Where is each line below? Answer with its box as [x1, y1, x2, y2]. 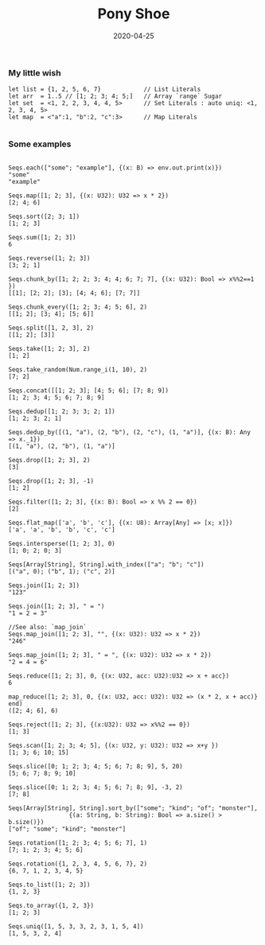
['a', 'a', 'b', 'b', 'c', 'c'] [8, 526, 115, 534]
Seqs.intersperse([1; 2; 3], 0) [8, 539, 115, 547]
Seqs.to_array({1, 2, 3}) [8, 901, 94, 909]
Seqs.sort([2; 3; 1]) [8, 212, 80, 220]
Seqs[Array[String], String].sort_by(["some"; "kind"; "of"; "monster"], [8, 804, 259, 812]
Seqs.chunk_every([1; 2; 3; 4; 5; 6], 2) [8, 303, 148, 311]
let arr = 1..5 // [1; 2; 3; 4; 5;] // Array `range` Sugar [8, 92, 223, 100]
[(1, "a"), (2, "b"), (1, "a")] [8, 442, 115, 450]
